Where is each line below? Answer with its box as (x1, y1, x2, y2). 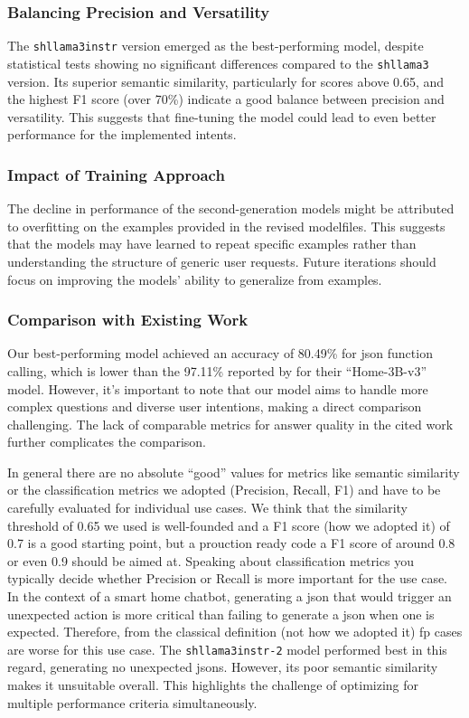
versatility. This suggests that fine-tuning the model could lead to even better (7, 107, 436, 126)
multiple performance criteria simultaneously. (7, 693, 258, 712)
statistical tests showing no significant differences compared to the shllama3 (7, 53, 429, 72)
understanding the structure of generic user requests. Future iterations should (7, 251, 436, 270)
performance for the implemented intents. (7, 125, 237, 144)
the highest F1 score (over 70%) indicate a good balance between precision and (7, 90, 445, 109)
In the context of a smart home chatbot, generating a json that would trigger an (7, 587, 452, 606)
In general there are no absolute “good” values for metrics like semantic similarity (7, 462, 460, 481)
